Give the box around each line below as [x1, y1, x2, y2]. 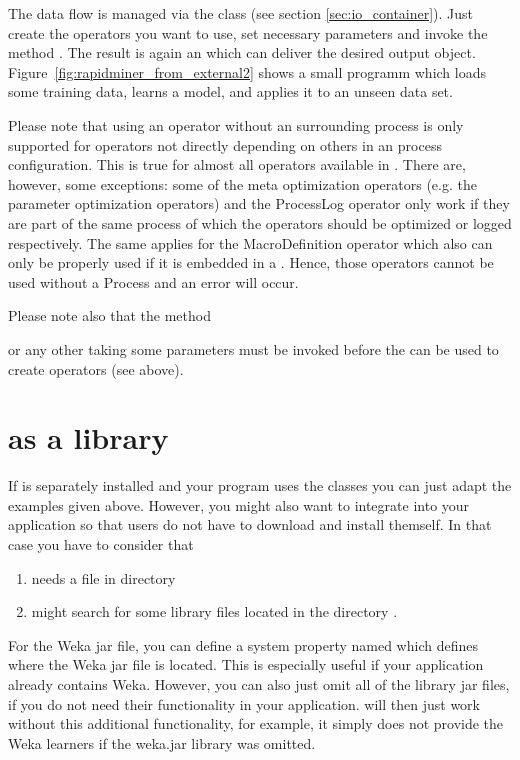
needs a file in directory [31, 567, 176, 588]
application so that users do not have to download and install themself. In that [8, 514, 492, 535]
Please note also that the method [8, 305, 211, 326]
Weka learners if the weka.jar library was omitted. [8, 732, 316, 753]
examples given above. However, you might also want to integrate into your [8, 494, 470, 515]
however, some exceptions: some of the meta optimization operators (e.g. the [8, 173, 477, 194]
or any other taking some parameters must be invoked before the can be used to [8, 338, 499, 359]
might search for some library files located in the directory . [31, 601, 398, 622]
